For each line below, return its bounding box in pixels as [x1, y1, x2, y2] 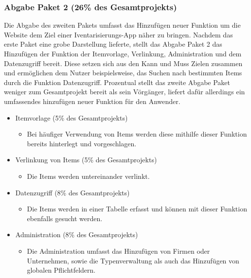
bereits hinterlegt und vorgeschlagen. [27, 138, 137, 148]
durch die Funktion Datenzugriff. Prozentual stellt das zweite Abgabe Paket [4, 77, 231, 87]
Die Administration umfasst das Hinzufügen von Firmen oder [27, 245, 210, 256]
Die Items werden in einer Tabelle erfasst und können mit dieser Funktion [27, 204, 247, 214]
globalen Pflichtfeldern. [27, 265, 96, 275]
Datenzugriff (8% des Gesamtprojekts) [15, 187, 130, 197]
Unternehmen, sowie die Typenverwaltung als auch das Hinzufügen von [27, 255, 239, 265]
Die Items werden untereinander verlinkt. [27, 171, 150, 181]
